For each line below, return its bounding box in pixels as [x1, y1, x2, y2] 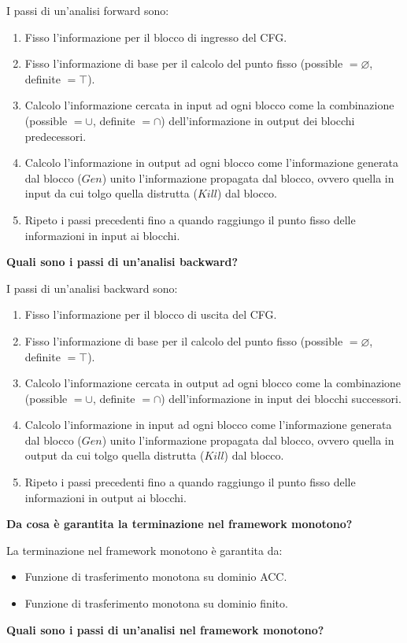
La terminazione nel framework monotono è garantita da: [6, 541, 283, 558]
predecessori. [24, 127, 87, 144]
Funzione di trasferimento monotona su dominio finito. [24, 595, 288, 612]
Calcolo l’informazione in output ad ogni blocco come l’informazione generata [24, 154, 398, 171]
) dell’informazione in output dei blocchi [161, 112, 355, 128]
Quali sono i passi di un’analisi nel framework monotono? [6, 621, 324, 637]
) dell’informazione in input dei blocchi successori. [161, 390, 401, 406]
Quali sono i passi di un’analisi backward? [6, 253, 239, 270]
